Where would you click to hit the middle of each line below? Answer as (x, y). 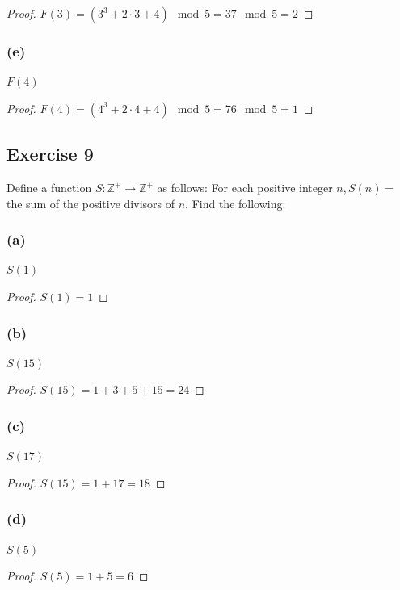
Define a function (49, 188)
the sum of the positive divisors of (91, 203)
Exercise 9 (50, 154)
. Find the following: (236, 203)
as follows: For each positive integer (245, 188)
